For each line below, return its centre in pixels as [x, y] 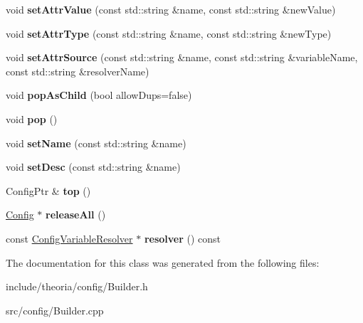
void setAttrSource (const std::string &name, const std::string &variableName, [182, 57]
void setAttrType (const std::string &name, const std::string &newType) [169, 33]
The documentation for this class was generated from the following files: [163, 262]
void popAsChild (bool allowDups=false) [99, 95]
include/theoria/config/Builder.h [77, 286]
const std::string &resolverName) [78, 71]
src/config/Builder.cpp [55, 310]
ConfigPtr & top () [48, 190]
